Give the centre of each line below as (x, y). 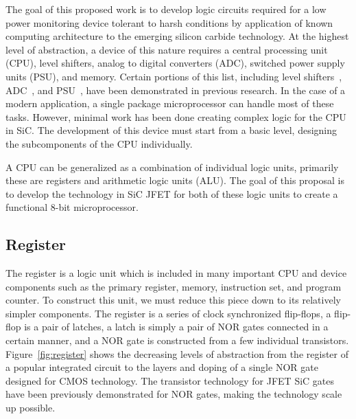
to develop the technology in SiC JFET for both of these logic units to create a (172, 193)
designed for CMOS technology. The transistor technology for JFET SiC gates (170, 380)
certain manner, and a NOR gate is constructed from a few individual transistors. (177, 340)
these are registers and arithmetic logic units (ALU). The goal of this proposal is (175, 180)
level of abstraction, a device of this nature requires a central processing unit (167, 49)
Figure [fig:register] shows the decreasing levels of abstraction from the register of (177, 353)
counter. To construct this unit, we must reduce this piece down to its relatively (173, 300)
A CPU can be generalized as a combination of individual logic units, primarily (172, 167)
